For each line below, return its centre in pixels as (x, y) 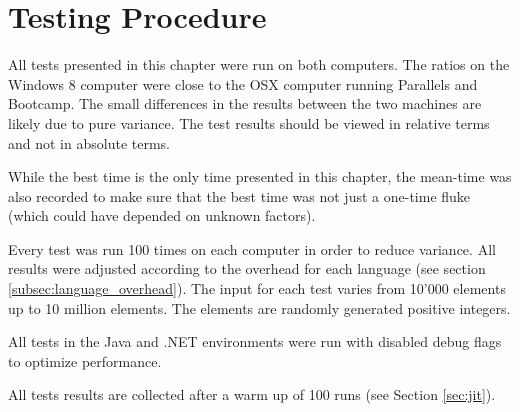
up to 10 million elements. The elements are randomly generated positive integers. (259, 307)
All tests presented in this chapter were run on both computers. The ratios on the (259, 64)
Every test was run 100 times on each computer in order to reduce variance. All (252, 248)
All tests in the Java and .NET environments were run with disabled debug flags (255, 341)
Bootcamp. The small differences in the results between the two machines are (245, 103)
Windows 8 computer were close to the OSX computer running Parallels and (243, 83)
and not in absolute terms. (89, 142)
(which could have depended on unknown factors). (162, 215)
